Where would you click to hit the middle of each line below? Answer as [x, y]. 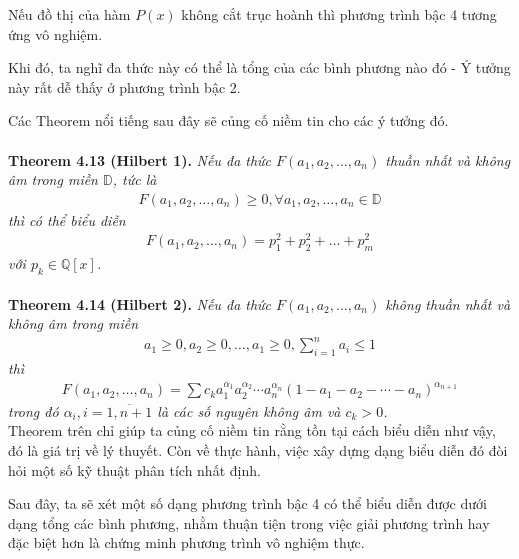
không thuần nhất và [448, 303]
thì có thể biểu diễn [67, 219]
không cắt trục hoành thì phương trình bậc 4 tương [339, 14]
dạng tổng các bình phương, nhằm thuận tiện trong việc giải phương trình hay [249, 522]
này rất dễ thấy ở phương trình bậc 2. [124, 86]
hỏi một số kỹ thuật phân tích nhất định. [134, 469]
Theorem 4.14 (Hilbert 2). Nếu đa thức [140, 303]
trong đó [33, 410]
